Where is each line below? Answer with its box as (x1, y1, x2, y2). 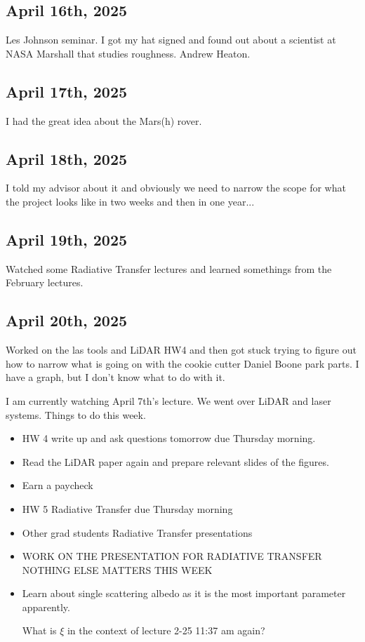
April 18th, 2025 (6, 147, 128, 169)
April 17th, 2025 (6, 80, 128, 102)
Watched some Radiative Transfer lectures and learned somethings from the (6, 261, 332, 276)
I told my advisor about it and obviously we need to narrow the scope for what (6, 180, 346, 195)
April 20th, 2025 (6, 309, 128, 331)
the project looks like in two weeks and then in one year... (6, 194, 255, 208)
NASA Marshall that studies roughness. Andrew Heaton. (6, 46, 251, 60)
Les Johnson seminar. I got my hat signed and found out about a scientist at (6, 32, 336, 47)
